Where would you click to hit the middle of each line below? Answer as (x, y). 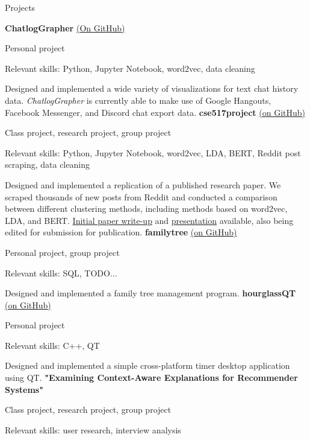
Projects (20, 7)
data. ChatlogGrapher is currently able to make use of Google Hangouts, (138, 100)
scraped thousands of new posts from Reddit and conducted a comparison (141, 196)
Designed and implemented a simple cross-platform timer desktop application (147, 365)
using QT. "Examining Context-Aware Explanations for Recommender (151, 378)
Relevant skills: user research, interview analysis (93, 429)
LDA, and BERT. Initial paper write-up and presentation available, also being (149, 220)
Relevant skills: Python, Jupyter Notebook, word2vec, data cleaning (130, 68)
